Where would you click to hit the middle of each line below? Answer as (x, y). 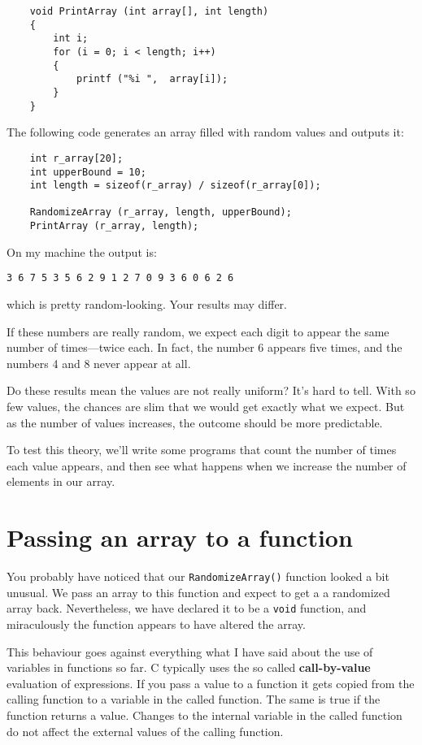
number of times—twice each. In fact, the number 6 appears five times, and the (204, 347)
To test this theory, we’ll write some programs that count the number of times (202, 450)
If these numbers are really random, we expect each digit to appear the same (198, 331)
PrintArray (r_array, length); (114, 226)
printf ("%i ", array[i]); (152, 79)
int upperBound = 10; (88, 172)
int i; (71, 39)
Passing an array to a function (180, 537)
